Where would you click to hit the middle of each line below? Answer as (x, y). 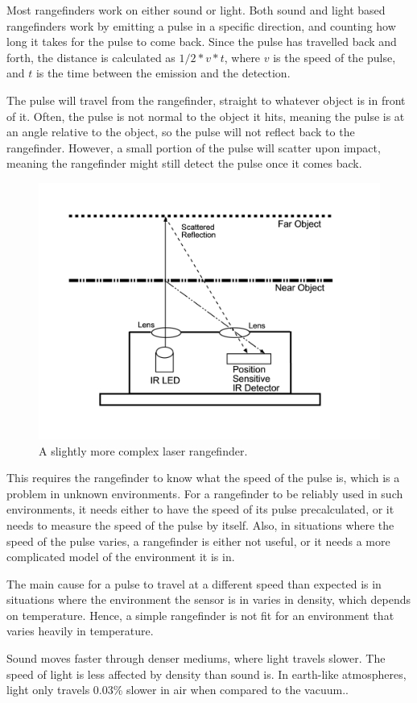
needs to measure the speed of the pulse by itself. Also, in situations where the (200, 524)
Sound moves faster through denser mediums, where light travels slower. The (196, 658)
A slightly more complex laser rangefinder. (143, 450)
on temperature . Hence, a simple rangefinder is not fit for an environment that (200, 615)
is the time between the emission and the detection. (163, 73)
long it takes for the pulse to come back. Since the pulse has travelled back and (202, 42)
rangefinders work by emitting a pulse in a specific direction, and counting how (201, 25)
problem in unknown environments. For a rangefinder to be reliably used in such (205, 493)
